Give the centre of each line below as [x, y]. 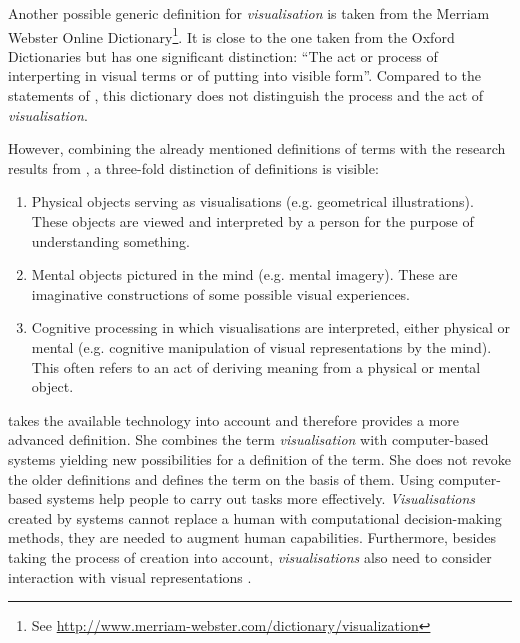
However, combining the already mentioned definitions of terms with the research [257, 148]
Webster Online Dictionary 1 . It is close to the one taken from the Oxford [231, 35]
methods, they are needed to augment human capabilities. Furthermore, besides [252, 537]
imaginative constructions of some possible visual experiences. [221, 293]
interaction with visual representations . [130, 576]
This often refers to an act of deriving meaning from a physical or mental [256, 366]
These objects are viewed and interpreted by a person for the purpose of [252, 221]
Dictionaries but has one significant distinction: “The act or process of [223, 55]
